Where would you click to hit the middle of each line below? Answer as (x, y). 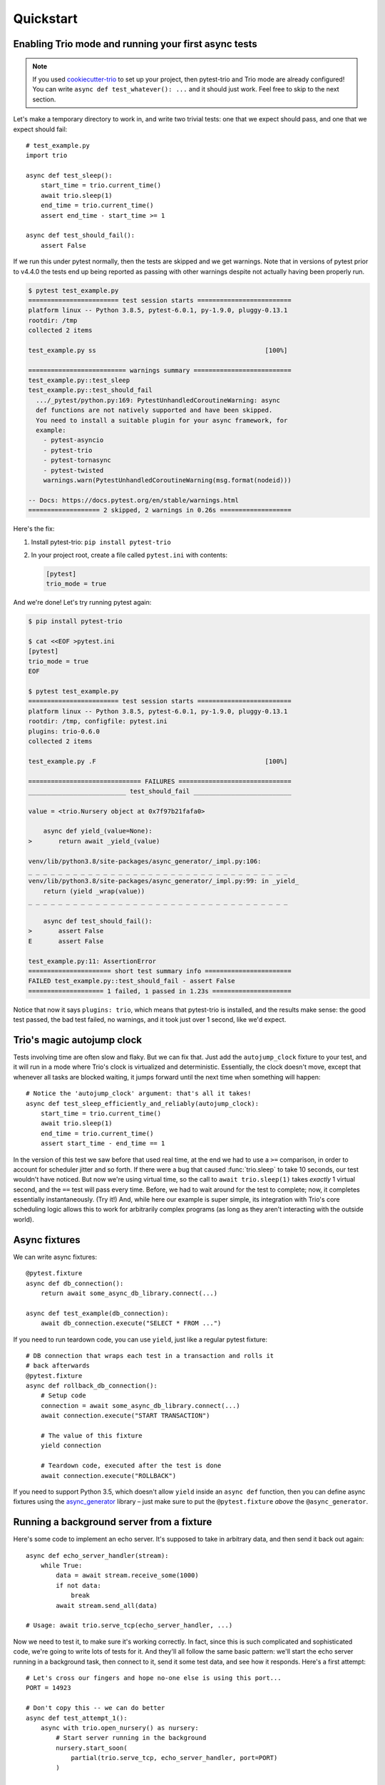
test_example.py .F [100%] (158, 761)
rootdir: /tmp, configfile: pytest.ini (98, 721)
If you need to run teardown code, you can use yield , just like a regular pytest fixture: (140, 1339)
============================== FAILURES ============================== (160, 781)
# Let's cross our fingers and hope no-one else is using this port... (154, 1678)
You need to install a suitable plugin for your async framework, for (162, 420)
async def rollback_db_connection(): (92, 1386)
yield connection (71, 1445)
